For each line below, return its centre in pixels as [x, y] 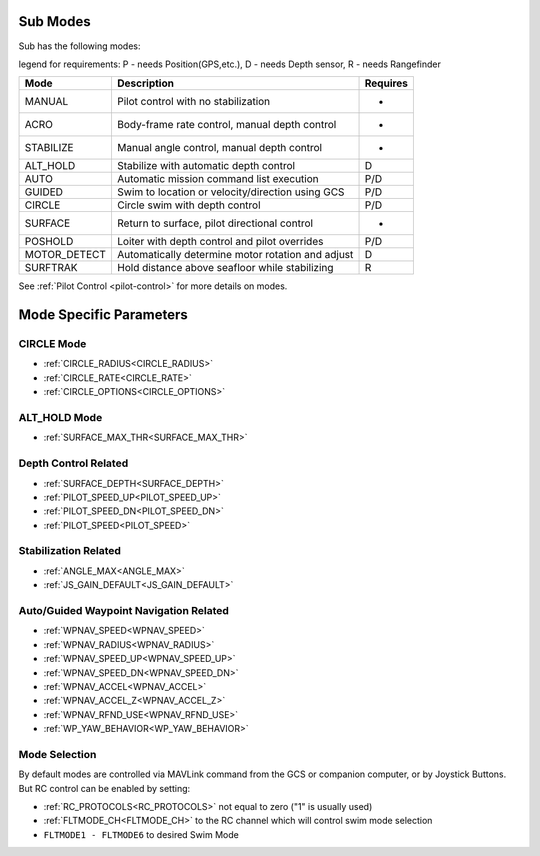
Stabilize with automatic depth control [205, 166]
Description [145, 83]
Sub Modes [54, 21]
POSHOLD [49, 242]
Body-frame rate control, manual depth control [226, 125]
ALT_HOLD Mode [60, 417]
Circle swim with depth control [188, 205]
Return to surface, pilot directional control [215, 223]
